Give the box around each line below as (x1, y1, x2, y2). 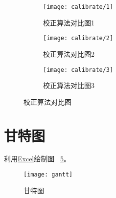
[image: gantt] (23, 171, 73, 178)
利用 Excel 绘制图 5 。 (4, 154, 70, 164)
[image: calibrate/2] (43, 35, 114, 42)
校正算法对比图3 (43, 80, 94, 90)
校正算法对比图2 (43, 48, 94, 59)
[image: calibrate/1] (43, 3, 114, 10)
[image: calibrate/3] (43, 66, 114, 73)
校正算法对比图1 (43, 17, 94, 27)
